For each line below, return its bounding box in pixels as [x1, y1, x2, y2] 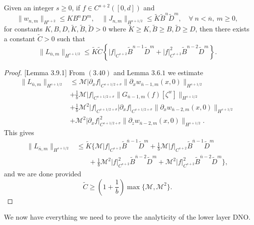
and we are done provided [4, 168, 81, 178]
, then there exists [195, 24, 250, 34]
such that [57, 33, 85, 44]
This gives [4, 127, 34, 138]
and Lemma [113, 67, 150, 77]
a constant [4, 33, 35, 44]
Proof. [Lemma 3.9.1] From [4, 67, 85, 77]
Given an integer [4, 2, 54, 12]
